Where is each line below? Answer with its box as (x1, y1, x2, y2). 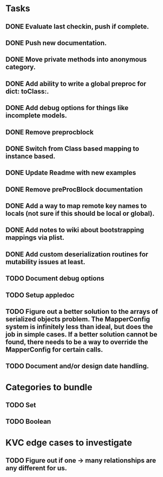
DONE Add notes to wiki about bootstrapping (5, 226, 145, 234)
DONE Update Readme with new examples (5, 169, 136, 177)
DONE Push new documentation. (5, 38, 107, 47)
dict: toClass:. (5, 87, 49, 95)
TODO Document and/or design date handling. (5, 362, 149, 370)
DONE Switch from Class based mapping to (5, 144, 139, 153)
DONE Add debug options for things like (5, 104, 128, 112)
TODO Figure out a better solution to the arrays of (5, 307, 159, 316)
